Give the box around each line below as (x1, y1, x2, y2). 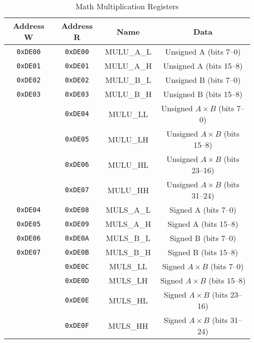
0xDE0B (65, 248, 89, 256)
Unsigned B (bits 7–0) (165, 74, 241, 85)
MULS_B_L (106, 232, 150, 243)
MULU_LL (108, 108, 148, 120)
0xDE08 (65, 205, 89, 214)
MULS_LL (109, 261, 148, 272)
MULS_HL (108, 294, 148, 306)
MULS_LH (108, 275, 148, 286)
